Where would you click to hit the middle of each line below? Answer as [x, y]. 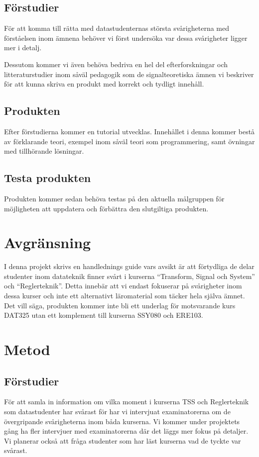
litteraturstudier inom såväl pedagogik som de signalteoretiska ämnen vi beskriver [129, 74]
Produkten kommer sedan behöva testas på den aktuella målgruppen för [114, 198]
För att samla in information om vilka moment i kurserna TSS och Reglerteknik [127, 402]
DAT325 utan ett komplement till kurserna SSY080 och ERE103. [104, 315]
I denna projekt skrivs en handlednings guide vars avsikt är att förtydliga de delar [129, 266]
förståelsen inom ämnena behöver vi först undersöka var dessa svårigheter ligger [126, 38]
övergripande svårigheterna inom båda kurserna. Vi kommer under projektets [122, 421]
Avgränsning [48, 242]
